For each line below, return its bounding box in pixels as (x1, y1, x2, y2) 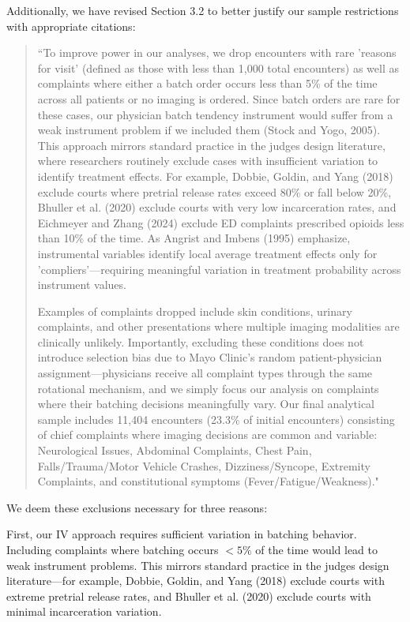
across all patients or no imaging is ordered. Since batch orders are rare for (37, 90, 401, 107)
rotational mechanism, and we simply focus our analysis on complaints (37, 380, 379, 396)
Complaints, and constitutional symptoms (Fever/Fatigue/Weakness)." (37, 473, 379, 489)
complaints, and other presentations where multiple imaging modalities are (37, 318, 400, 335)
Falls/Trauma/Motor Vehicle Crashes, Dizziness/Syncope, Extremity (37, 457, 371, 474)
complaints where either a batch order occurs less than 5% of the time (37, 75, 378, 92)
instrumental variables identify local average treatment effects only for (37, 245, 378, 261)
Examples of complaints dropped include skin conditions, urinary (37, 302, 352, 319)
